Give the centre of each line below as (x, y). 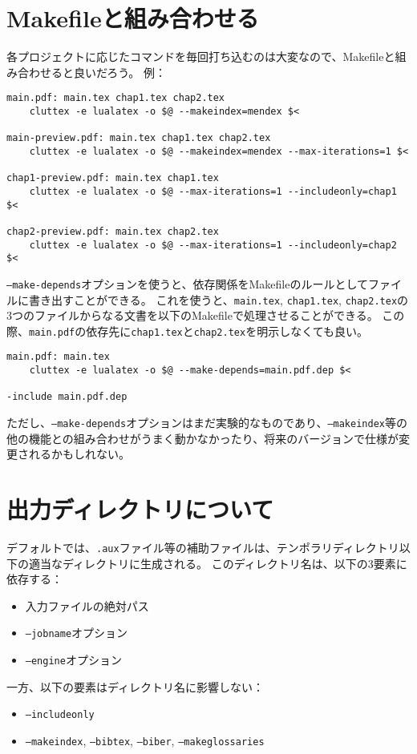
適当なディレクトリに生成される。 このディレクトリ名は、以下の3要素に (218, 563)
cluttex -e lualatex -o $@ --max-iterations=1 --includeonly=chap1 (213, 191)
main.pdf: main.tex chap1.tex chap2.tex (116, 98)
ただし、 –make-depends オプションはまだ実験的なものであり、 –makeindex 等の (207, 423)
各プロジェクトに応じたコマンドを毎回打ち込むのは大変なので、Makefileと (201, 56)
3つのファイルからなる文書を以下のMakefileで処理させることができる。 (192, 315)
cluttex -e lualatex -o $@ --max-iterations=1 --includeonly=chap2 (213, 245)
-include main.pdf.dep (67, 397)
